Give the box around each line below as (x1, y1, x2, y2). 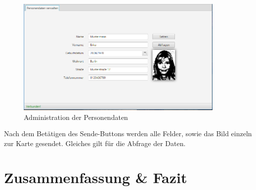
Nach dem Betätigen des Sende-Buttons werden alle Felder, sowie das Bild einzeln (4, 128, 252, 139)
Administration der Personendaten (24, 112, 128, 122)
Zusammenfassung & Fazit (4, 167, 187, 187)
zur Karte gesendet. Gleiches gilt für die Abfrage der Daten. (4, 138, 186, 149)
